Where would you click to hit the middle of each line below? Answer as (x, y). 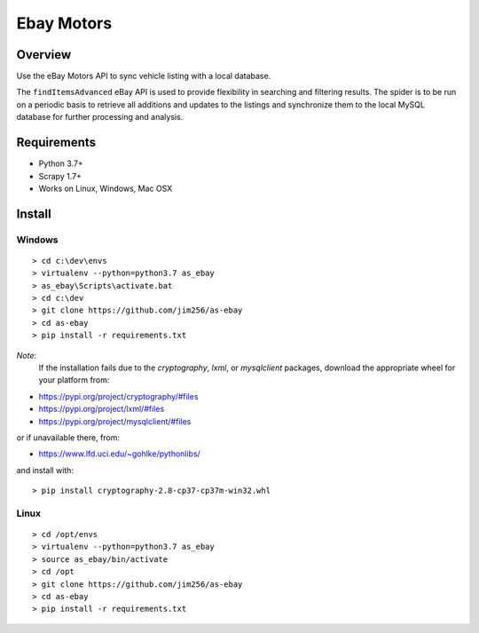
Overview (44, 55)
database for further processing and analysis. (100, 117)
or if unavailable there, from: (68, 437)
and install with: (45, 470)
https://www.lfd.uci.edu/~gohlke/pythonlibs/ (120, 454)
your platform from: (74, 380)
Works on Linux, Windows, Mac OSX (106, 188)
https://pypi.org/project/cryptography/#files (118, 396)
